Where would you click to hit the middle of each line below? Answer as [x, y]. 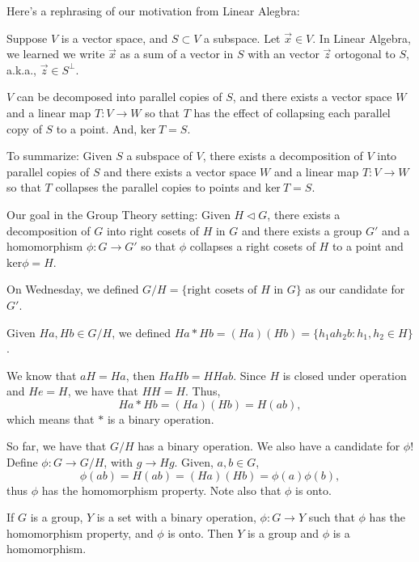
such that [332, 517]
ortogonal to [365, 54]
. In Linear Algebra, [362, 38]
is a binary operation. [161, 418]
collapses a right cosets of [252, 246]
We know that [42, 375]
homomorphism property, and [80, 532]
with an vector [284, 54]
